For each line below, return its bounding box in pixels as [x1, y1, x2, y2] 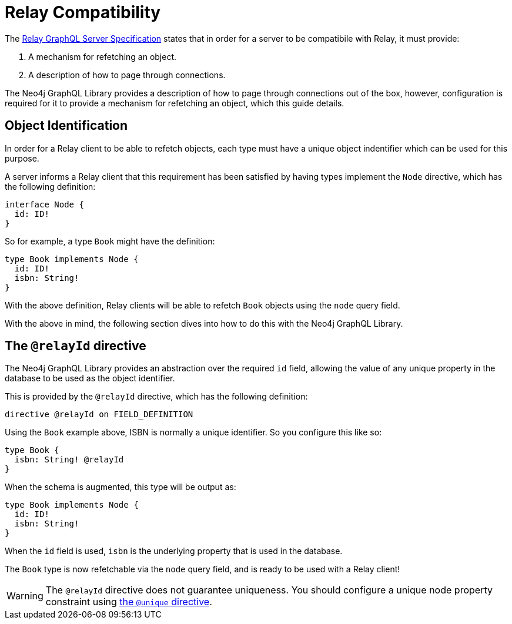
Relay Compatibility [5, 2, 161, 22]
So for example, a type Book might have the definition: [5, 236, 215, 246]
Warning [6, 590, 43, 602]
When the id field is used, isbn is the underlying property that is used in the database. [5, 546, 343, 556]
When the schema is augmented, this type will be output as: [5, 482, 236, 492]
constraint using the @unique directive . [45, 596, 212, 608]
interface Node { [5, 199, 84, 209]
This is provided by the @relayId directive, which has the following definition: [5, 391, 308, 402]
